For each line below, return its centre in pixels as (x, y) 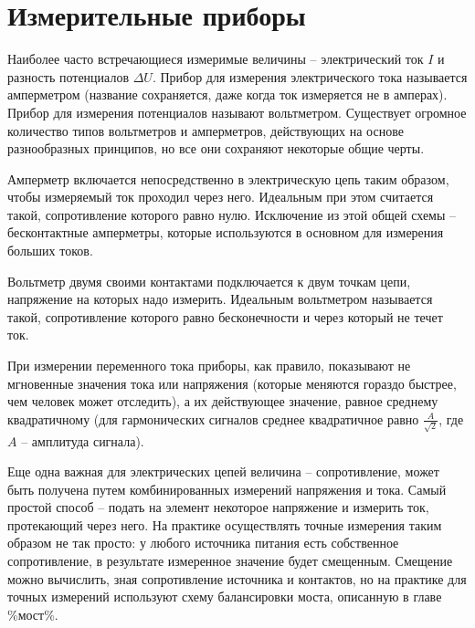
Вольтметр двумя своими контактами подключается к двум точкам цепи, (209, 281)
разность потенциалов (69, 76)
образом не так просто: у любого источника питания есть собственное (203, 543)
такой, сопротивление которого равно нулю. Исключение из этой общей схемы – (232, 214)
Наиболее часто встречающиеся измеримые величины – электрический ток (216, 59)
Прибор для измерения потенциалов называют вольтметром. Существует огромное (237, 112)
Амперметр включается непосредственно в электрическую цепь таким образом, (228, 178)
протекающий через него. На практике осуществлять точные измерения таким (225, 524)
